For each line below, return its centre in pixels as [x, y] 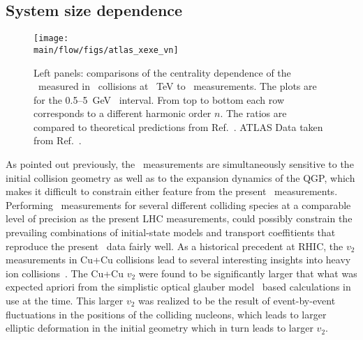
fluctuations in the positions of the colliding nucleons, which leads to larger [166, 314]
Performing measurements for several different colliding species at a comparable [178, 204]
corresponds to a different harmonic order [123, 113]
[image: [51, 39]
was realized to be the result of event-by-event [237, 301]
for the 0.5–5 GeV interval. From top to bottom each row [159, 99]
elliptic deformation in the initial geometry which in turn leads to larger [160, 328]
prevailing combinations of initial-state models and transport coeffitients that [171, 232]
